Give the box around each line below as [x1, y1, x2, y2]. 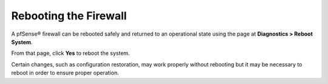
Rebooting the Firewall [11, 9, 127, 22]
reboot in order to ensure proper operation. [11, 69, 119, 77]
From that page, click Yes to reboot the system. [11, 50, 130, 57]
